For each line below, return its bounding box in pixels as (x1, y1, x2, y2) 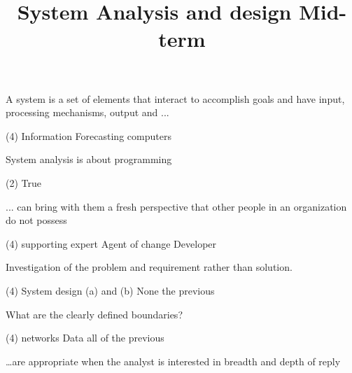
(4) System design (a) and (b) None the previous (6, 283, 215, 297)
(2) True (6, 175, 41, 190)
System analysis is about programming (6, 152, 172, 167)
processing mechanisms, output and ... (6, 105, 169, 120)
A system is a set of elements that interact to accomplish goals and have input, (6, 91, 345, 106)
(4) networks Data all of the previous (6, 330, 164, 345)
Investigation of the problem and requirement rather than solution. (6, 260, 293, 274)
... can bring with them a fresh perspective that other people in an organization (6, 199, 347, 213)
